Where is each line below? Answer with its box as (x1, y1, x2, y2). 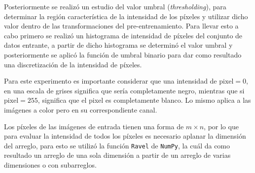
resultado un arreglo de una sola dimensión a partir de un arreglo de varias (4, 150, 231, 160)
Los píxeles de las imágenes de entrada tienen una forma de (4, 121, 184, 131)
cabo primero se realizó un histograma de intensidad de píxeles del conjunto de (4, 30, 243, 40)
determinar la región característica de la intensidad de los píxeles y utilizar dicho (4, 11, 248, 21)
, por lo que (204, 121, 239, 131)
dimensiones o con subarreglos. (4, 159, 97, 170)
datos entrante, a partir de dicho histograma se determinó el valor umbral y (4, 40, 233, 50)
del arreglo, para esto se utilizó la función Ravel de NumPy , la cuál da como (4, 140, 230, 150)
